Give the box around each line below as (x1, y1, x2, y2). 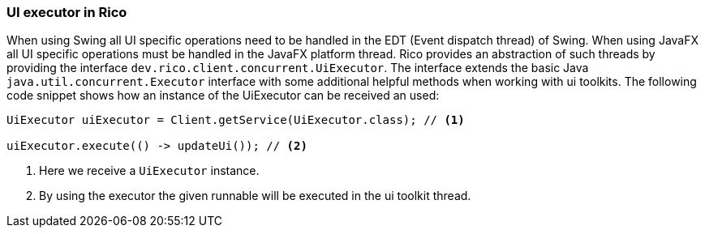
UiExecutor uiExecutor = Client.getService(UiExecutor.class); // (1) (6, 113, 465, 127)
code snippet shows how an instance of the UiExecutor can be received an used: (6, 88, 440, 103)
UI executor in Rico (6, 4, 127, 20)
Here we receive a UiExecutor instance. (39, 164, 260, 178)
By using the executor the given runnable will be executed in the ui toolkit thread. (39, 189, 471, 203)
